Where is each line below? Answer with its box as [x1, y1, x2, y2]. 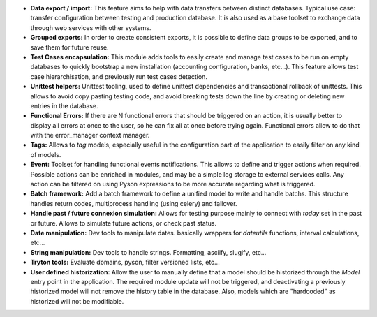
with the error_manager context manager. [30, 131, 150, 140]
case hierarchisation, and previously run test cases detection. [30, 72, 207, 80]
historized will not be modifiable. [30, 297, 124, 305]
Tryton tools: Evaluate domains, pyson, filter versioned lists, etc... [30, 258, 220, 267]
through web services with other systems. [30, 23, 151, 31]
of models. [30, 150, 61, 158]
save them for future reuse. [30, 43, 109, 52]
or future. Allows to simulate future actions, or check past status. [30, 219, 216, 227]
